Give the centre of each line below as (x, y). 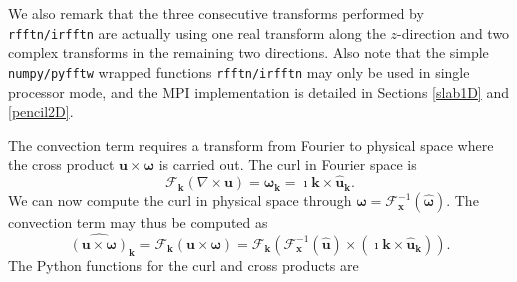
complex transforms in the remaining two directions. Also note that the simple (248, 52)
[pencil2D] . (41, 111)
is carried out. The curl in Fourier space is (287, 164)
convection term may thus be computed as (138, 222)
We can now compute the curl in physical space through (180, 200)
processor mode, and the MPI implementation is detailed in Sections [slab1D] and (258, 91)
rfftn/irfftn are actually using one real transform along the (197, 32)
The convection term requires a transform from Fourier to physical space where (251, 144)
